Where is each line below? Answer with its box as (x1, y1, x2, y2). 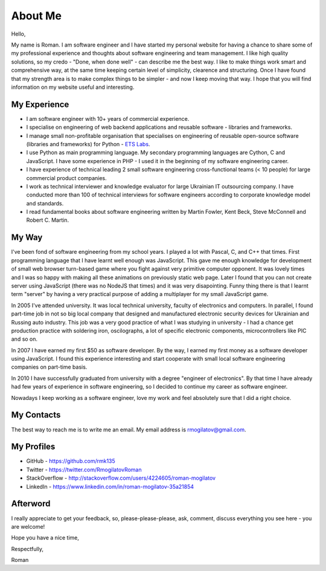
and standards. (26, 199, 64, 207)
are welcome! (11, 523, 45, 530)
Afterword (11, 498, 51, 509)
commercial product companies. (26, 174, 107, 181)
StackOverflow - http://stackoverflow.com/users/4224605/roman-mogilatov (26, 474, 216, 482)
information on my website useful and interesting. (11, 83, 135, 91)
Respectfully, (11, 545, 43, 552)
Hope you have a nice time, (11, 534, 80, 541)
